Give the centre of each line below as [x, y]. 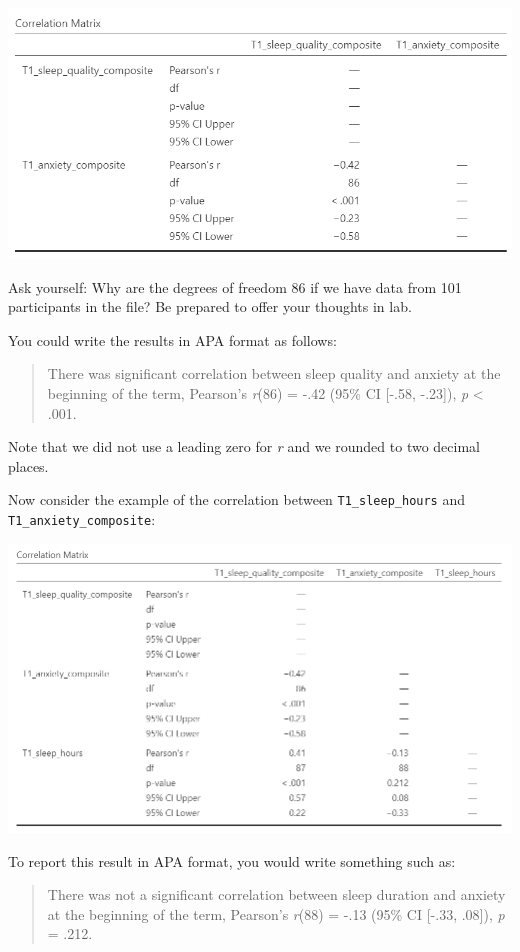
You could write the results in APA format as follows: [172, 339]
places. [28, 465]
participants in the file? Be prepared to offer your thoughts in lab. [210, 306]
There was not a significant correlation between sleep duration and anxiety [276, 894]
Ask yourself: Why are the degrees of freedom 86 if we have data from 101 [235, 286]
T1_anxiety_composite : [82, 519]
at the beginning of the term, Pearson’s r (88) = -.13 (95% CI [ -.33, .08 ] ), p [276, 913]
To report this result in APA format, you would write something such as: [232, 860]
